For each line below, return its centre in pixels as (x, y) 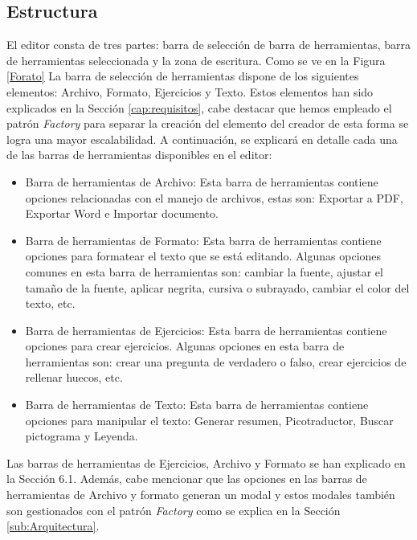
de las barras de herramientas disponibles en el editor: (139, 155)
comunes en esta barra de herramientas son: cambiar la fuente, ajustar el (204, 271)
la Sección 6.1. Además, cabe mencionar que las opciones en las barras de (187, 479)
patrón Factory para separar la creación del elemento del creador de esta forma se (208, 123)
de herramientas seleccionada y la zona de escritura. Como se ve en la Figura (196, 60)
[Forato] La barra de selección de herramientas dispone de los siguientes (183, 76)
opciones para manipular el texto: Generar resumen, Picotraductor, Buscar (209, 420)
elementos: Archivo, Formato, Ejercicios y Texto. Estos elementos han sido (190, 91)
